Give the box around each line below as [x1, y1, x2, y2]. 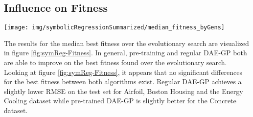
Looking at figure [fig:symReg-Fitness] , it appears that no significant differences [4, 67, 242, 77]
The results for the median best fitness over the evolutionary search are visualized [4, 38, 249, 48]
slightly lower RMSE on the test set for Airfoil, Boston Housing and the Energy [4, 86, 243, 96]
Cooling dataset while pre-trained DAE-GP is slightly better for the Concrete [4, 95, 236, 106]
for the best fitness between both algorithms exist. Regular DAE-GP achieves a [4, 76, 242, 87]
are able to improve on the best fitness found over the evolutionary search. [4, 57, 227, 68]
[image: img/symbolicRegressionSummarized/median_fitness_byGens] [4, 24, 225, 31]
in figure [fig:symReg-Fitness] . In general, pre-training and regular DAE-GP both [4, 47, 247, 58]
